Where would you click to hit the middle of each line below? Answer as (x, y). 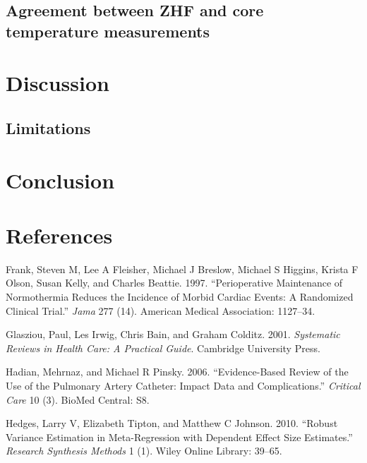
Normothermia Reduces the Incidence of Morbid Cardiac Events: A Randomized (180, 297)
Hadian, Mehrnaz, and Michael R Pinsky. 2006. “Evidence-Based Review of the (177, 372)
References (59, 235)
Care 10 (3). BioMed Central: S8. (78, 399)
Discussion (58, 83)
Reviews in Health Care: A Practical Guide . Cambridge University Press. (163, 348)
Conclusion (60, 180)
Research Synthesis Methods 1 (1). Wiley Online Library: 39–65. (144, 451)
